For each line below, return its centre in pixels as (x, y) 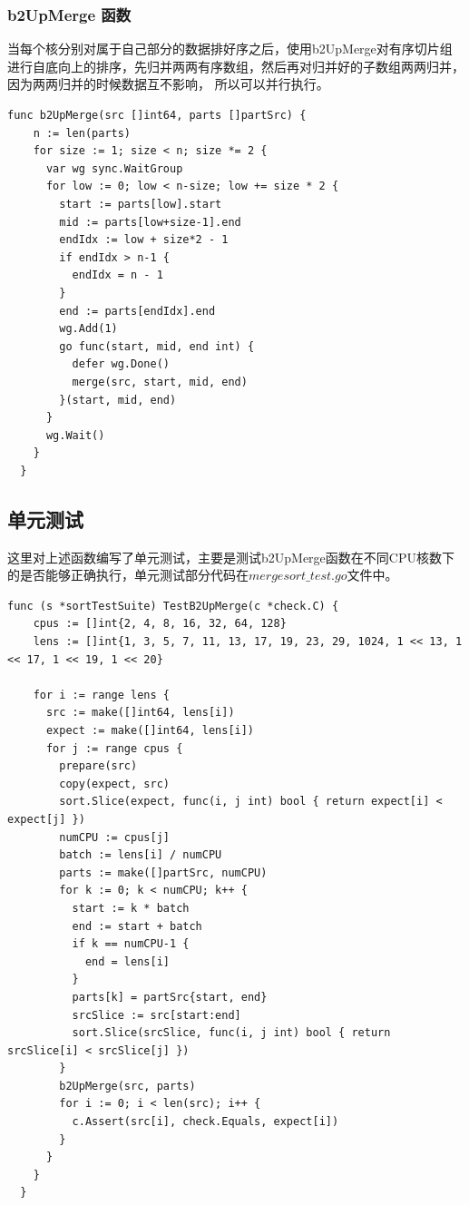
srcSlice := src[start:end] (156, 1015)
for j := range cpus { (114, 748)
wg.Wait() (75, 435)
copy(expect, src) (114, 784)
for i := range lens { (101, 695)
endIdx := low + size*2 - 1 (144, 240)
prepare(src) (98, 766)
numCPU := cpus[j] (114, 837)
